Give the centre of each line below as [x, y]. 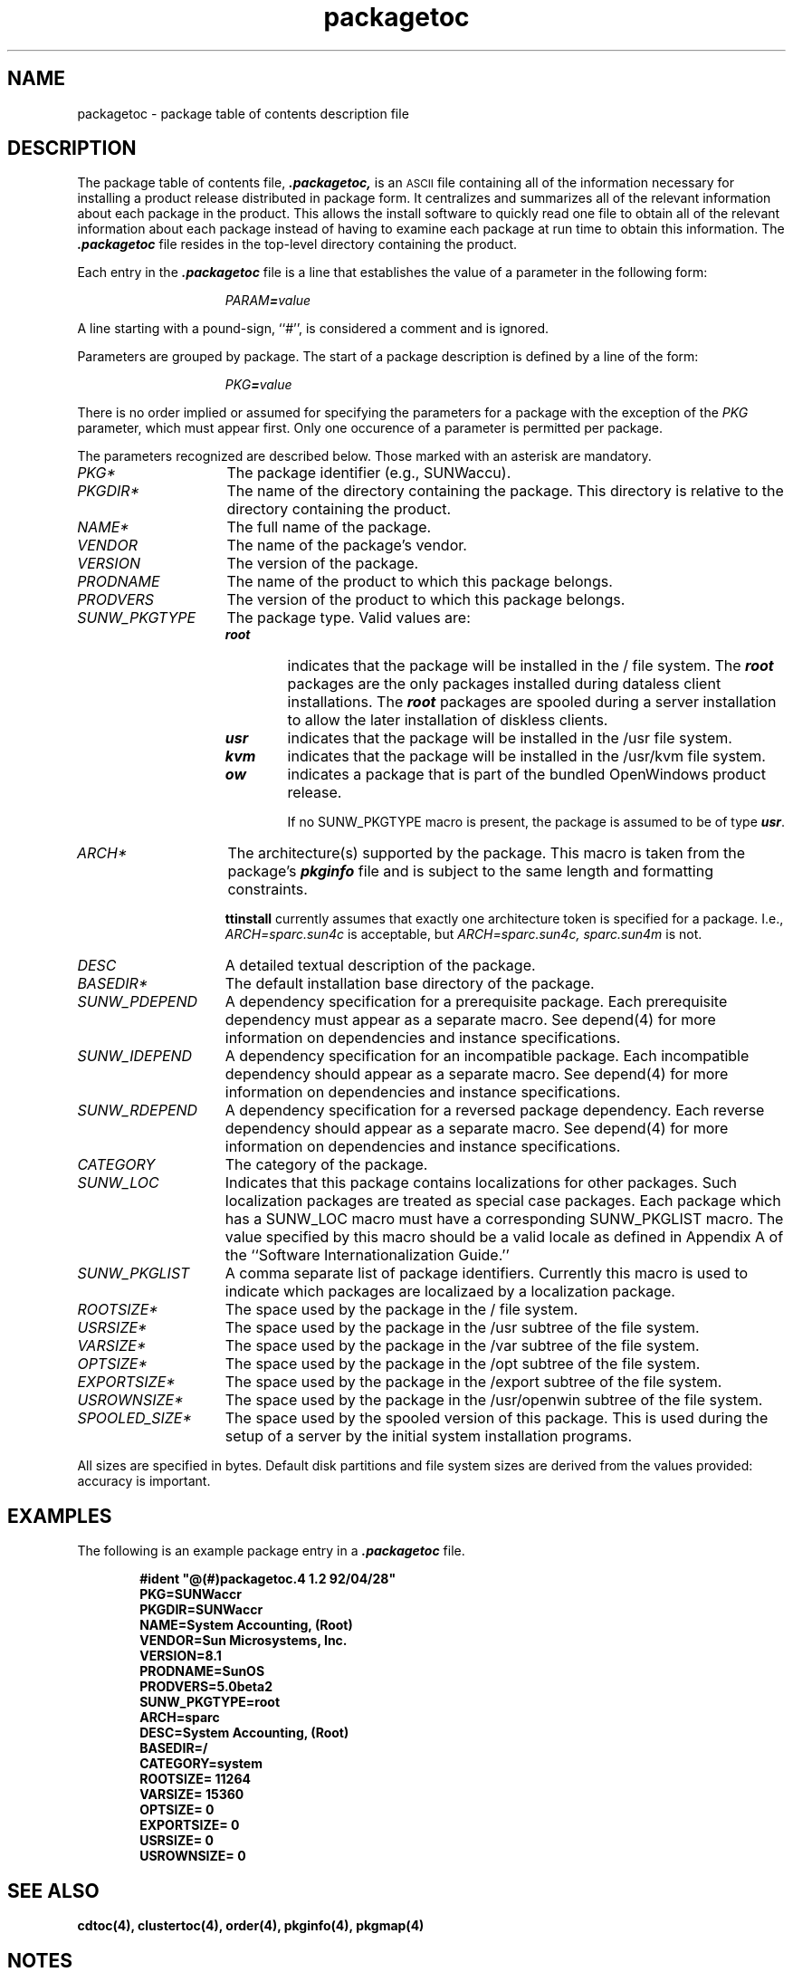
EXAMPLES [60, 1516]
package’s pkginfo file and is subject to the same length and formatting [470, 871]
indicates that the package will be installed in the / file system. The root [530, 666]
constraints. [268, 890]
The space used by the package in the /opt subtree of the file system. [463, 1364]
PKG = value [258, 385]
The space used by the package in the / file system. [401, 1310]
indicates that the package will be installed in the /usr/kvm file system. [526, 756]
